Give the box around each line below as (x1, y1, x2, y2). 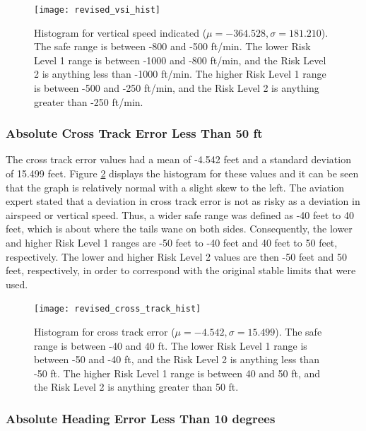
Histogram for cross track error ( (34, 324, 175, 339)
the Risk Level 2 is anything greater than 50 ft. (34, 379, 239, 394)
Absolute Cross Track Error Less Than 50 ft (6, 124, 263, 142)
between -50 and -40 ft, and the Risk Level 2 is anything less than (34, 352, 319, 367)
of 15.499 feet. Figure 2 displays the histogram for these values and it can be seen (6, 166, 359, 181)
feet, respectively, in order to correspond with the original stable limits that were (6, 263, 356, 278)
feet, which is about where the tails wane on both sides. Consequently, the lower (6, 221, 353, 236)
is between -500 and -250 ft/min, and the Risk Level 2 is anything (34, 81, 319, 95)
